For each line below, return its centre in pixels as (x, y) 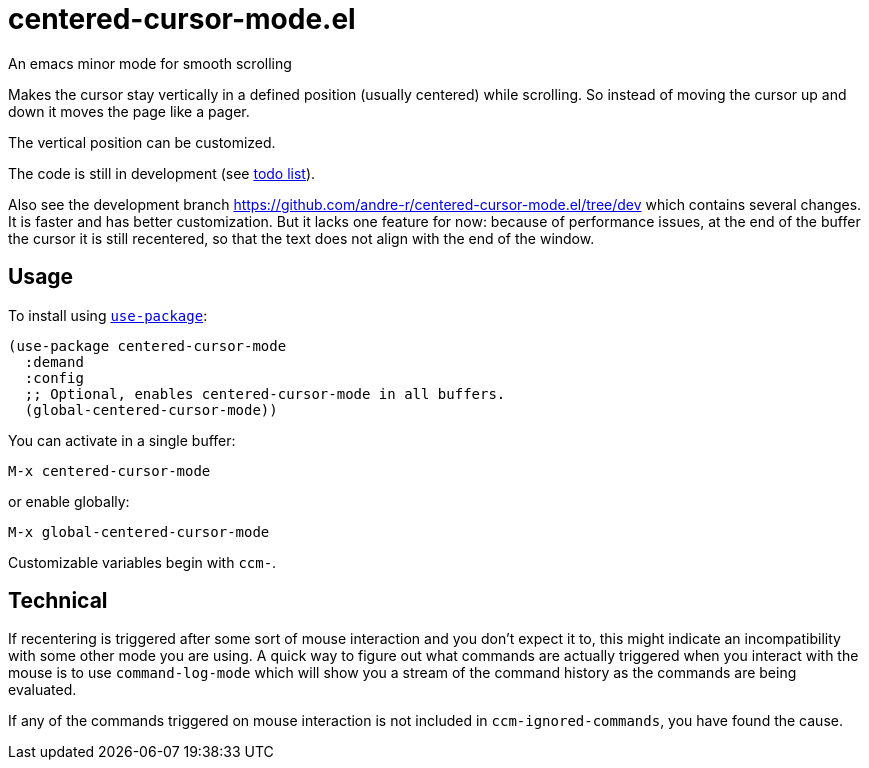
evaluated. (42, 690)
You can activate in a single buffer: (122, 440)
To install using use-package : (108, 315)
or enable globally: (69, 501)
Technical (58, 601)
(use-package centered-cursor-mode (147, 345)
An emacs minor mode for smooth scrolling (150, 63)
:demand (54, 361)
